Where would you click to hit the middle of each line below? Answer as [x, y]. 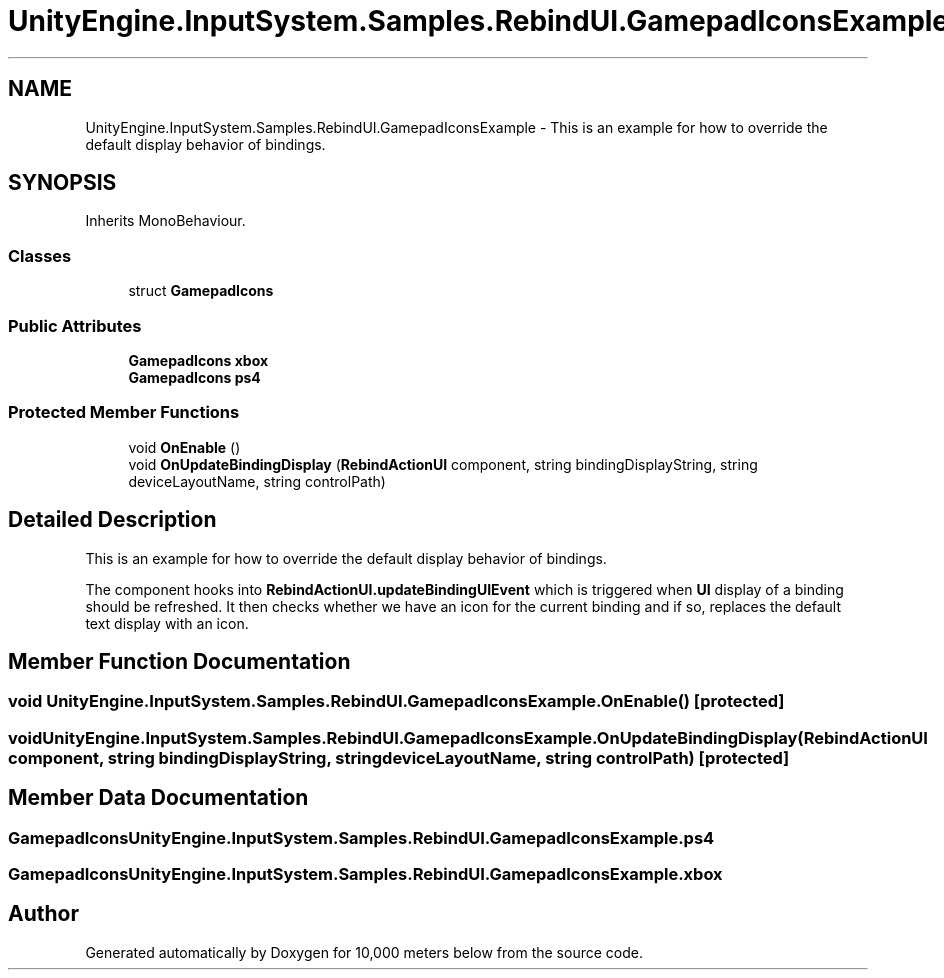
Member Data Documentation [158, 798]
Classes [40, 255]
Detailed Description [112, 520]
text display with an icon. [167, 623]
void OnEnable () [184, 447]
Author [43, 914]
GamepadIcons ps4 [194, 377]
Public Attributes [75, 325]
